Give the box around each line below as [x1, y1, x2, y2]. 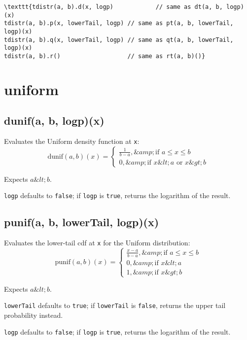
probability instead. [4, 310, 63, 320]
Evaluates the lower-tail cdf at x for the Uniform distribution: [4, 238, 190, 248]
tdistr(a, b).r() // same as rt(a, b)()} [4, 52, 206, 60]
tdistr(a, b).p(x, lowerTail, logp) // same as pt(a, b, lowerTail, [4, 20, 234, 27]
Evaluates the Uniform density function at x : [4, 136, 140, 146]
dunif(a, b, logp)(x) [4, 113, 105, 128]
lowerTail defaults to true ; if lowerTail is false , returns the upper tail [4, 300, 226, 310]
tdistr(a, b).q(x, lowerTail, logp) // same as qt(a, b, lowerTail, [4, 36, 234, 43]
